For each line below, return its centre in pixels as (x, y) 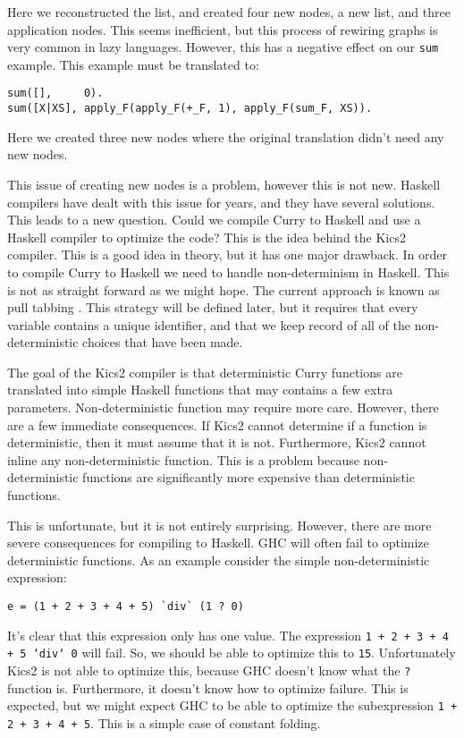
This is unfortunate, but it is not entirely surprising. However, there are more (219, 525)
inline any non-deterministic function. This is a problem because (183, 459)
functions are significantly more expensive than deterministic (249, 477)
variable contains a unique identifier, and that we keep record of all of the (209, 324)
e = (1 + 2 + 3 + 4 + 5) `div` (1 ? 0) (126, 607)
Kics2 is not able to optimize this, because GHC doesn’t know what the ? (209, 670)
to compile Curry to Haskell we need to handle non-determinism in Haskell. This (228, 271)
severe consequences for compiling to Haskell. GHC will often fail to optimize (218, 543)
